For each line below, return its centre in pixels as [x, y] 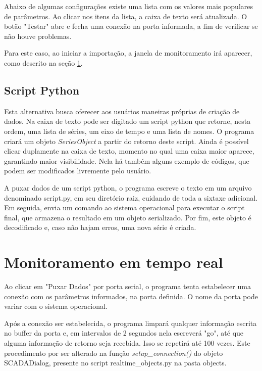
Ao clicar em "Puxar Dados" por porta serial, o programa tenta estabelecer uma [127, 286]
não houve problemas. [38, 36]
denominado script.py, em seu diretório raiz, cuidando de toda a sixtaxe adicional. [131, 197]
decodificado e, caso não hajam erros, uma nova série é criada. [100, 227]
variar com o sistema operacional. [56, 306]
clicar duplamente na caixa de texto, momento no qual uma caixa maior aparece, [129, 151]
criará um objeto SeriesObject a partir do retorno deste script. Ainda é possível [126, 141]
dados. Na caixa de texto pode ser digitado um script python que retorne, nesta [127, 121]
